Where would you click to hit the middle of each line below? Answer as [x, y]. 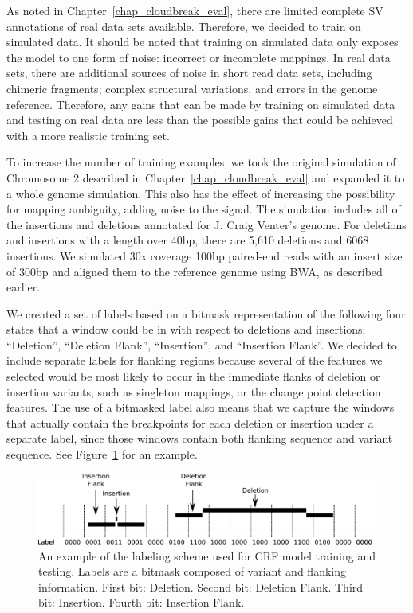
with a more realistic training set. [88, 135]
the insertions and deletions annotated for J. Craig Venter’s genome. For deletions [206, 224]
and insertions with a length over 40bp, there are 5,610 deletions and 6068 [188, 240]
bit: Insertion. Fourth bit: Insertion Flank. [142, 602]
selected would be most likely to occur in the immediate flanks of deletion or [193, 376]
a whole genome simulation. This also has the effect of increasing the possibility [201, 193]
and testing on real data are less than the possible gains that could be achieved [200, 120]
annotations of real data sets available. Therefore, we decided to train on [184, 26]
